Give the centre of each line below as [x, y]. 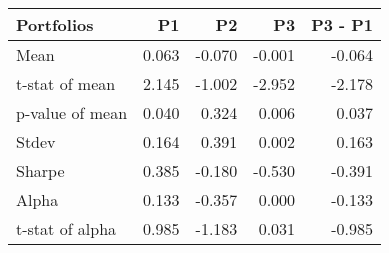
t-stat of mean [66, 83]
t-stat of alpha [66, 228]
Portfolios [55, 24]
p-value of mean [72, 112]
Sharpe [40, 170]
